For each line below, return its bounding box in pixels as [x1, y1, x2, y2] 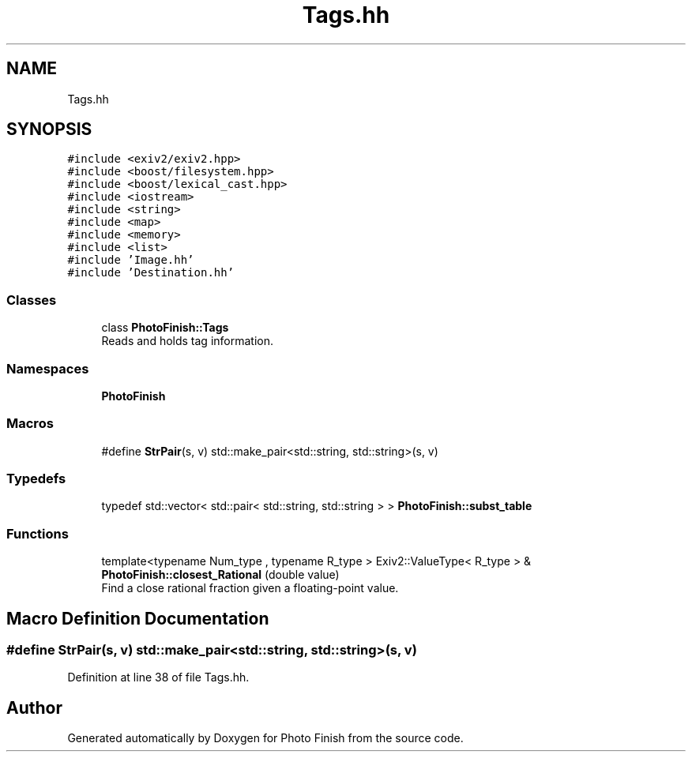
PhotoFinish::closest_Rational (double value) [101, 568, 340, 582]
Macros [6, 415, 54, 432]
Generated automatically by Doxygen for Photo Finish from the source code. [67, 731, 464, 745]
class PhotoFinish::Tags [101, 321, 229, 335]
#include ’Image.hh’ [67, 253, 194, 267]
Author [6, 697, 62, 718]
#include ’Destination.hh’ [67, 266, 235, 280]
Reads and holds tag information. [101, 334, 274, 348]
